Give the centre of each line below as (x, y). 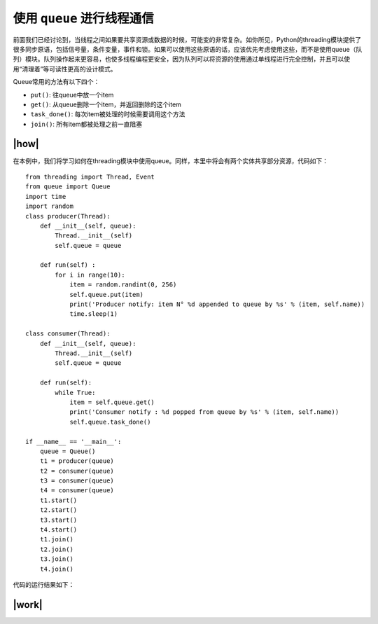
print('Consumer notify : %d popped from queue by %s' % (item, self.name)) (204, 412)
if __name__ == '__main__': (73, 442)
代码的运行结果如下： (44, 584)
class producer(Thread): (68, 216)
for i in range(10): (90, 275)
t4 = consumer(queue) (77, 491)
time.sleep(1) (94, 314)
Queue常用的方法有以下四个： (56, 82)
